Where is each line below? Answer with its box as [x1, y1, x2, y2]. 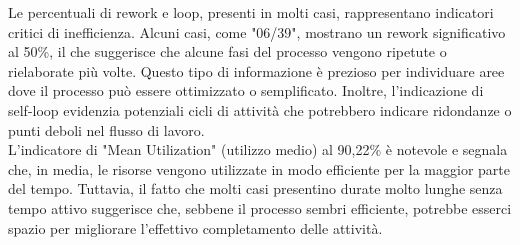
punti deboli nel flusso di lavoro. [8, 119, 205, 140]
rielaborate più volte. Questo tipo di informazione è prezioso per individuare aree [8, 60, 505, 81]
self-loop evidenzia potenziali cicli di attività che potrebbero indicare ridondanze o [8, 99, 512, 120]
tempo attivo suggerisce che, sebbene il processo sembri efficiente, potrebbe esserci [8, 197, 512, 218]
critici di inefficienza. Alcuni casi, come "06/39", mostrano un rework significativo [8, 21, 506, 42]
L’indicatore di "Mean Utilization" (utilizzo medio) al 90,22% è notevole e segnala [8, 139, 508, 160]
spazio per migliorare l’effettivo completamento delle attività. [8, 217, 383, 238]
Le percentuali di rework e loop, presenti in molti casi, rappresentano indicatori [8, 2, 494, 22]
